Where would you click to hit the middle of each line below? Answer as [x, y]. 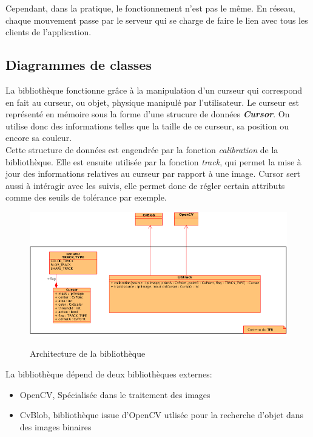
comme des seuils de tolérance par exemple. [86, 197]
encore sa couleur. [39, 138]
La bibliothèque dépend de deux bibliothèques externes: [109, 373]
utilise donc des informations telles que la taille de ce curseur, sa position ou [147, 126]
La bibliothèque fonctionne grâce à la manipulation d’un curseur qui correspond [154, 90]
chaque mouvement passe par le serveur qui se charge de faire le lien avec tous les [157, 20]
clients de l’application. [49, 32]
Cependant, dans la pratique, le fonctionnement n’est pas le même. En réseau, [150, 8]
